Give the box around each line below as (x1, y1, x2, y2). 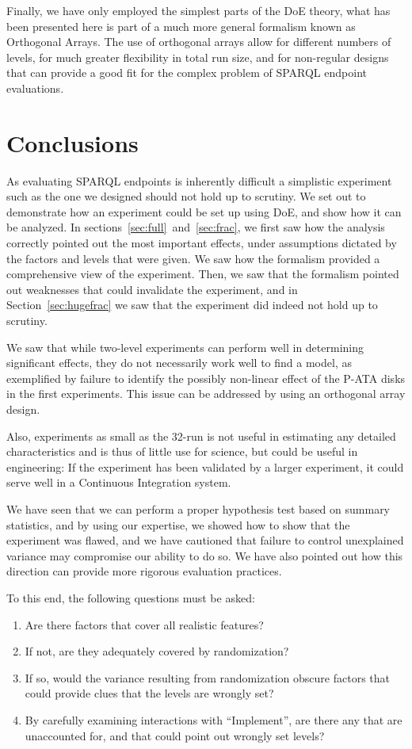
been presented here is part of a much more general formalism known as (6, 17, 356, 34)
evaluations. (6, 79, 64, 96)
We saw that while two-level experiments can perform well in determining (6, 338, 364, 355)
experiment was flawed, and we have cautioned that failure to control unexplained (6, 532, 404, 548)
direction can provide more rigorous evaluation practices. (6, 563, 282, 579)
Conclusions (6, 126, 139, 159)
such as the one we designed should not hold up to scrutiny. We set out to (6, 188, 366, 204)
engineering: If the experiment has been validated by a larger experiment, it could (6, 458, 404, 475)
